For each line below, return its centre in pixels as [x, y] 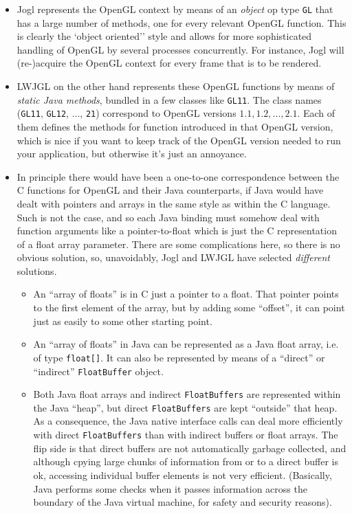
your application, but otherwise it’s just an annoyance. [132, 154]
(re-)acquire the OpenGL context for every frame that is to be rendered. [169, 63]
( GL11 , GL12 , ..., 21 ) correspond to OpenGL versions [126, 113]
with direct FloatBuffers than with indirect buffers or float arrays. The [186, 435]
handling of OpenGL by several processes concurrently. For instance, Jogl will [180, 49]
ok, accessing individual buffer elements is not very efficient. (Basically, [183, 474]
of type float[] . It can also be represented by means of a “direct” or [179, 357]
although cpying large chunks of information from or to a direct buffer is [186, 461]
